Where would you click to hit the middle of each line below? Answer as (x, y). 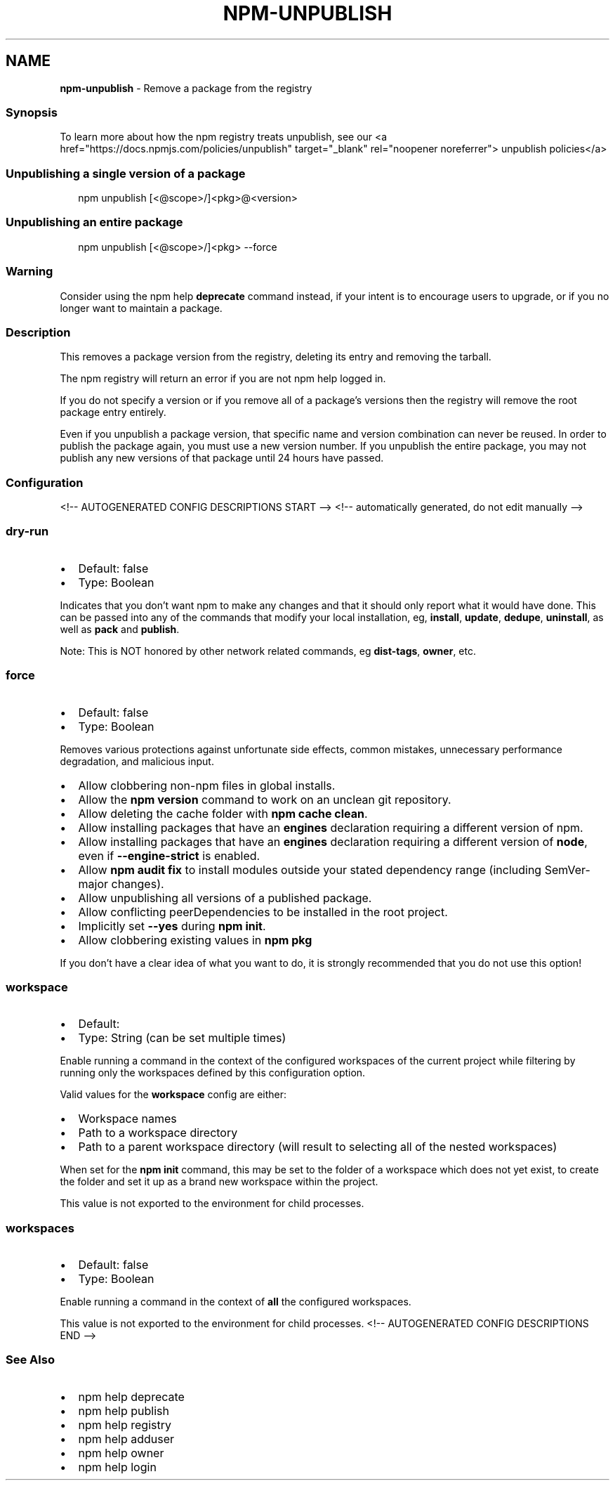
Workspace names (127, 1119)
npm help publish (124, 1410)
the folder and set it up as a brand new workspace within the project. (219, 1182)
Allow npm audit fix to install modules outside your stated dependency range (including (310, 869)
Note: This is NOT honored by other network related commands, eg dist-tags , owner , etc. (268, 651)
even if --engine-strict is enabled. (169, 855)
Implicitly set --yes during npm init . (172, 926)
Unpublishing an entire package (94, 222)
